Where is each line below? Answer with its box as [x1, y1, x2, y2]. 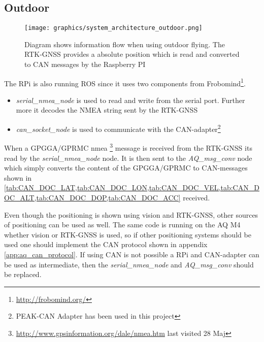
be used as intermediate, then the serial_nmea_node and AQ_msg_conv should [4, 259, 254, 269]
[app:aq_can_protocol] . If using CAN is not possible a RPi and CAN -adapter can [4, 249, 259, 259]
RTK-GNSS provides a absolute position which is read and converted [24, 49, 240, 59]
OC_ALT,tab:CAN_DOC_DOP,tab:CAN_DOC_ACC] [4, 192, 181, 202]
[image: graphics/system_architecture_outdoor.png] [24, 24, 203, 32]
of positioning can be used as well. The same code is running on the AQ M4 [4, 219, 241, 230]
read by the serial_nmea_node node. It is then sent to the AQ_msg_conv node [4, 152, 252, 163]
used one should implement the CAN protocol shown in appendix [4, 239, 208, 250]
